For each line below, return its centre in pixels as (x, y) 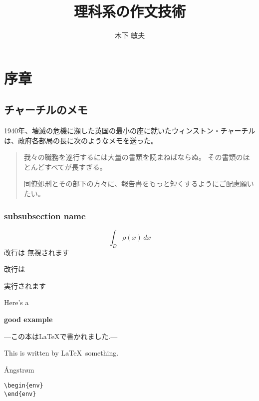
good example (28, 319)
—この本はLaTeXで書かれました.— (61, 336)
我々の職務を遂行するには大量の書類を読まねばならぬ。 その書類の (133, 157)
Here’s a (16, 302)
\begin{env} (24, 386)
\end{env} (20, 394)
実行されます (25, 285)
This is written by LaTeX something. (61, 353)
